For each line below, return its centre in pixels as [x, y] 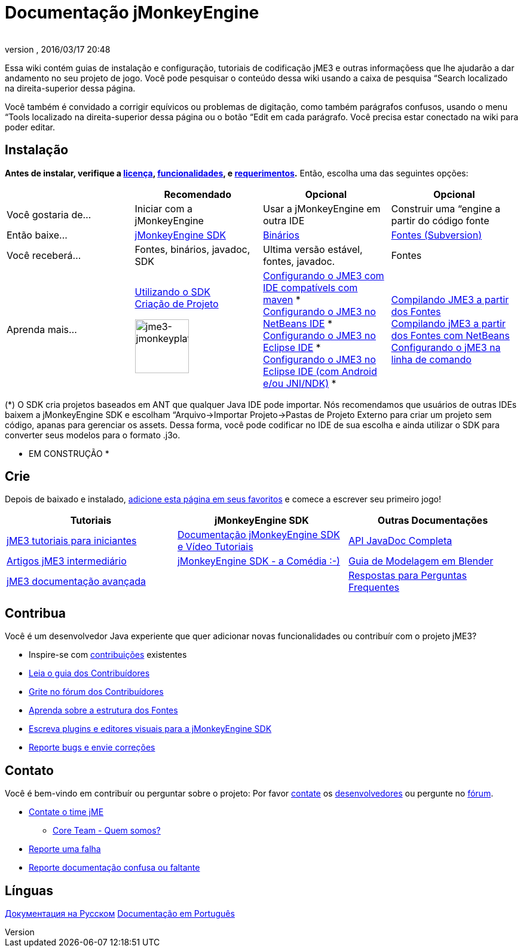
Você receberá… [44, 255]
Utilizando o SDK [173, 292]
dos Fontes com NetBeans [450, 335]
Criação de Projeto [177, 303]
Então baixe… [37, 235]
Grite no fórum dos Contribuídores [96, 692]
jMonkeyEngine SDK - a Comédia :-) [259, 561]
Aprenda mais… [42, 329]
